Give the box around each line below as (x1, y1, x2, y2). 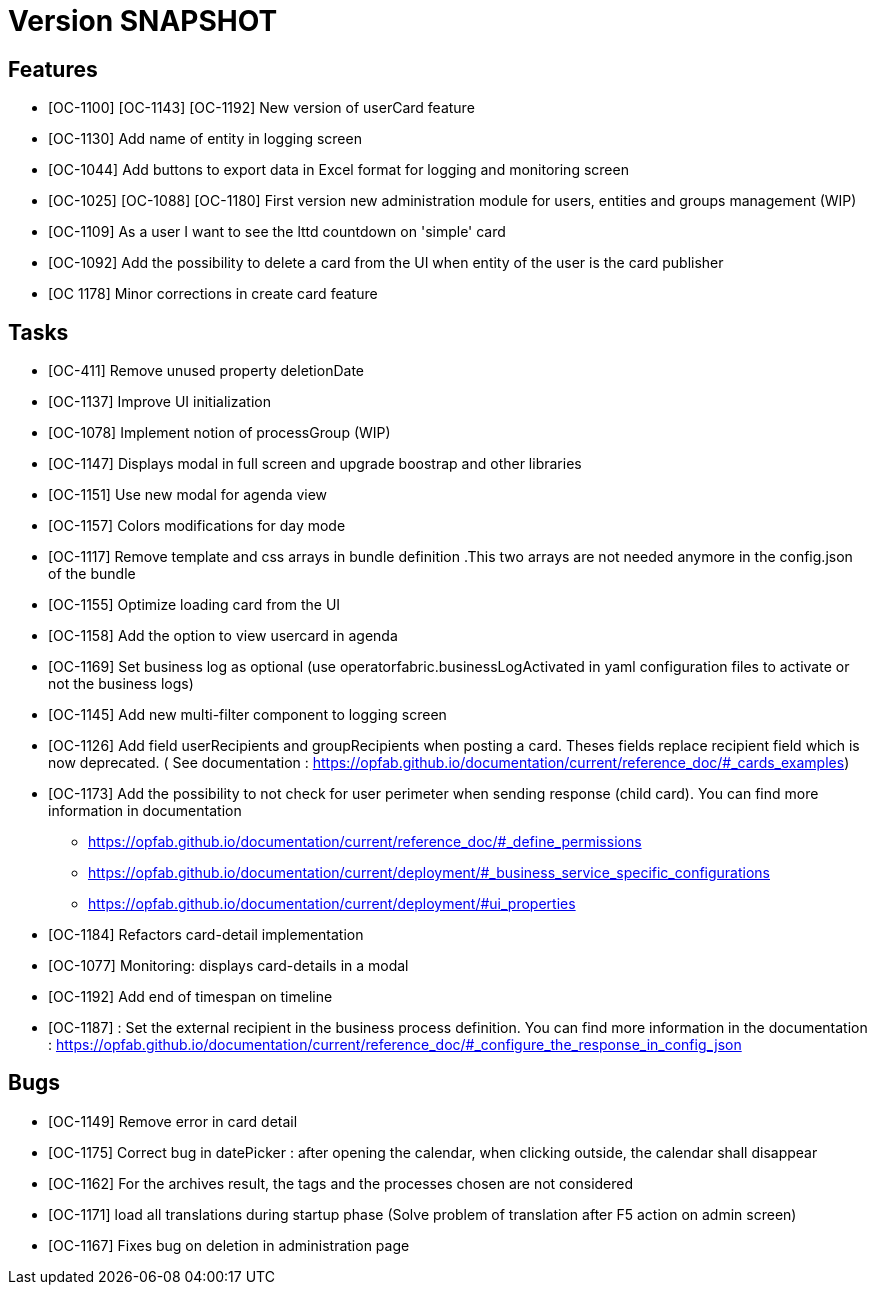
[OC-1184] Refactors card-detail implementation (48, 926, 364, 944)
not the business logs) (48, 675, 194, 693)
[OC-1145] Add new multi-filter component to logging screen (48, 706, 447, 724)
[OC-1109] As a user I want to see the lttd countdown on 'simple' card (48, 223, 506, 241)
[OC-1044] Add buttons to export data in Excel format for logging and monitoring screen (48, 161, 629, 179)
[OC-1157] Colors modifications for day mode (48, 517, 346, 535)
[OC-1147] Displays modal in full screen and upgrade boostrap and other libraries (48, 455, 582, 473)
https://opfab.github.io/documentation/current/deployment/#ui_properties (88, 895, 576, 913)
